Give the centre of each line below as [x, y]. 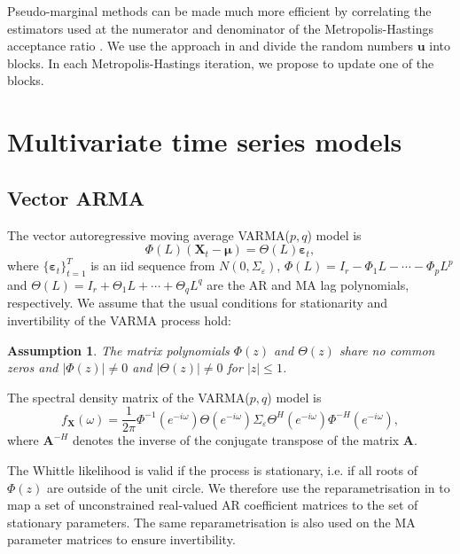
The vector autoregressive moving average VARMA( [148, 234]
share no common [387, 350]
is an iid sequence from [153, 265]
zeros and [33, 367]
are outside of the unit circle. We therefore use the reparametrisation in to [248, 487]
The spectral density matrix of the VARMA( [129, 397]
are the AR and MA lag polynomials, [308, 284]
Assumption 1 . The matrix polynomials [118, 350]
